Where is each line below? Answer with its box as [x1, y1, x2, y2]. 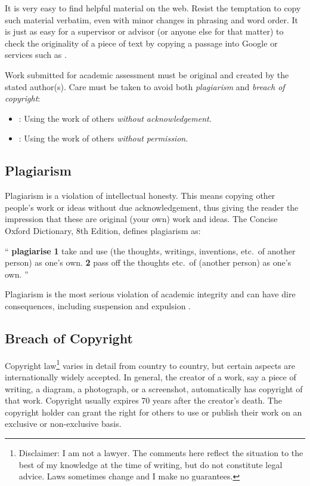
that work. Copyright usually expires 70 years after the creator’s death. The [5, 394, 282, 407]
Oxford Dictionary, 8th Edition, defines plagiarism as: [5, 224, 201, 236]
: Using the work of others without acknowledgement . [18, 112, 212, 124]
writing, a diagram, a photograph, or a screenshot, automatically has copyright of [5, 382, 303, 395]
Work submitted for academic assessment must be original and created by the [5, 68, 289, 81]
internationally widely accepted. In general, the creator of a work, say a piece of [5, 370, 296, 383]
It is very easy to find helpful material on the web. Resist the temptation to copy [5, 2, 301, 14]
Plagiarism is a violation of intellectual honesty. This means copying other [5, 189, 275, 202]
